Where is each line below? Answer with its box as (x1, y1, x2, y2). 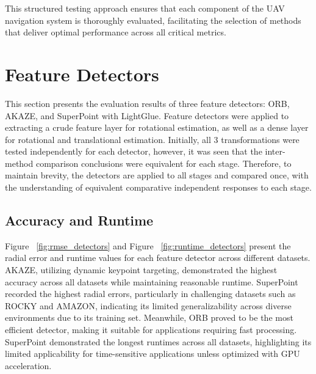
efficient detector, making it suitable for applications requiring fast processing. (5, 323, 297, 336)
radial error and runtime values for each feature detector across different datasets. (5, 251, 311, 264)
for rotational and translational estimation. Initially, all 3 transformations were (5, 133, 300, 145)
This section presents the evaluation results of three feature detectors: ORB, (5, 97, 290, 109)
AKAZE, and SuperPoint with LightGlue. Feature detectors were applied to (5, 109, 289, 122)
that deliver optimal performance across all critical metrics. (5, 26, 226, 38)
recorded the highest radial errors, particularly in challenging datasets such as (5, 287, 296, 300)
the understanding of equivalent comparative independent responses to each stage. (5, 181, 312, 194)
